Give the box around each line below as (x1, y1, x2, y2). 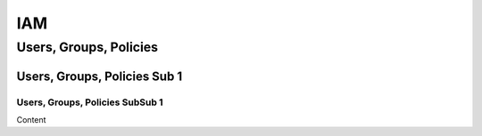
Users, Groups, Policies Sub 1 (16, 68, 183, 84)
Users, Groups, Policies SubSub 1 (16, 96, 164, 108)
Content (16, 114, 46, 124)
